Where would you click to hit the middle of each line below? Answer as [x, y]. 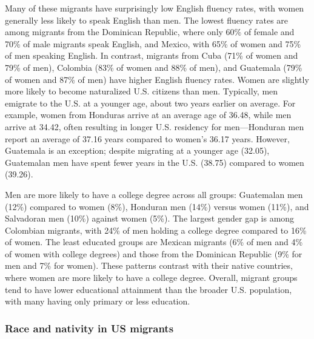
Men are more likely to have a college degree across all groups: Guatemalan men [154, 194]
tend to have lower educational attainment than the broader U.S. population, [149, 289]
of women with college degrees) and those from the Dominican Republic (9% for [154, 253]
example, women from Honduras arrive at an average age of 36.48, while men [148, 115]
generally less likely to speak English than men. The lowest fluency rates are [147, 20]
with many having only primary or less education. [98, 301]
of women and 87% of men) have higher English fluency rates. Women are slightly [157, 79]
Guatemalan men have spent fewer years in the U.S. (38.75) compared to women [155, 162]
